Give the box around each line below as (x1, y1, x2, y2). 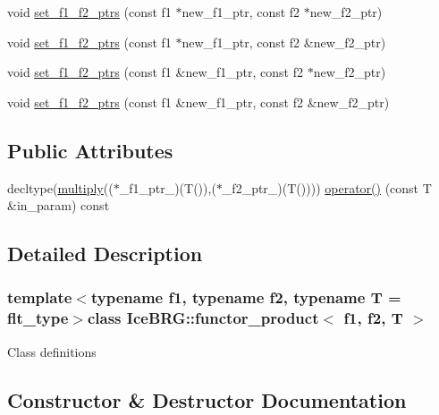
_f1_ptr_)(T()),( (119, 178, 216, 197)
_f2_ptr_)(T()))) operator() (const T (222, 178, 432, 197)
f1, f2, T (343, 307, 403, 329)
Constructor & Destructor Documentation (7, 385, 407, 413)
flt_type (7, 307, 69, 329)
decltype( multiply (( (7, 178, 114, 197)
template (7, 286, 72, 309)
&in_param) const (7, 196, 110, 215)
